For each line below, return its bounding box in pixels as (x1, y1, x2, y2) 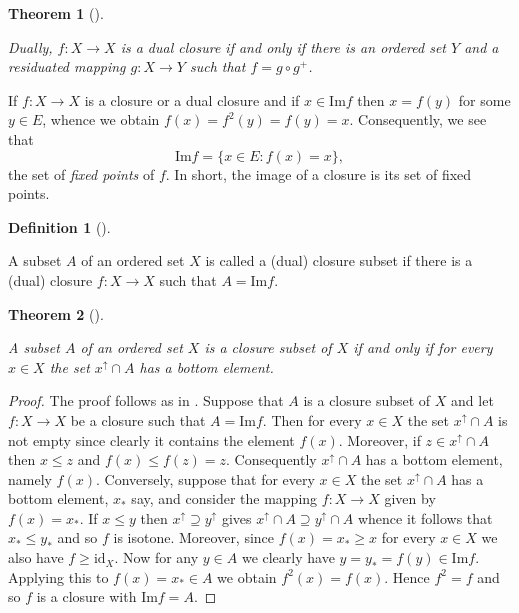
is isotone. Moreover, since (113, 527, 275, 548)
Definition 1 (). (8, 216, 111, 237)
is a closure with (36, 586, 137, 607)
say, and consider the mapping (131, 488, 318, 509)
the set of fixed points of (8, 163, 155, 184)
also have (8, 547, 64, 568)
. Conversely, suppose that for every (95, 468, 315, 489)
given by (384, 488, 436, 509)
